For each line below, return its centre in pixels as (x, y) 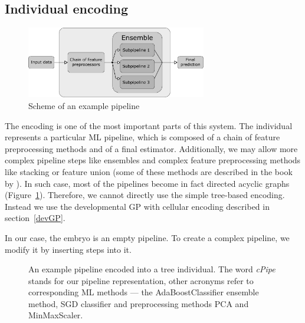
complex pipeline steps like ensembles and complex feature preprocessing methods (153, 160)
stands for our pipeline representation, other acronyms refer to (141, 280)
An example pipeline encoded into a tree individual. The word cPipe (152, 269)
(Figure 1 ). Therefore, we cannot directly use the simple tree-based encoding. (145, 195)
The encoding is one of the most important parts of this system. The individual (149, 125)
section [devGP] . (35, 218)
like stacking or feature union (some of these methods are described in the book (149, 171)
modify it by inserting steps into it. (68, 249)
